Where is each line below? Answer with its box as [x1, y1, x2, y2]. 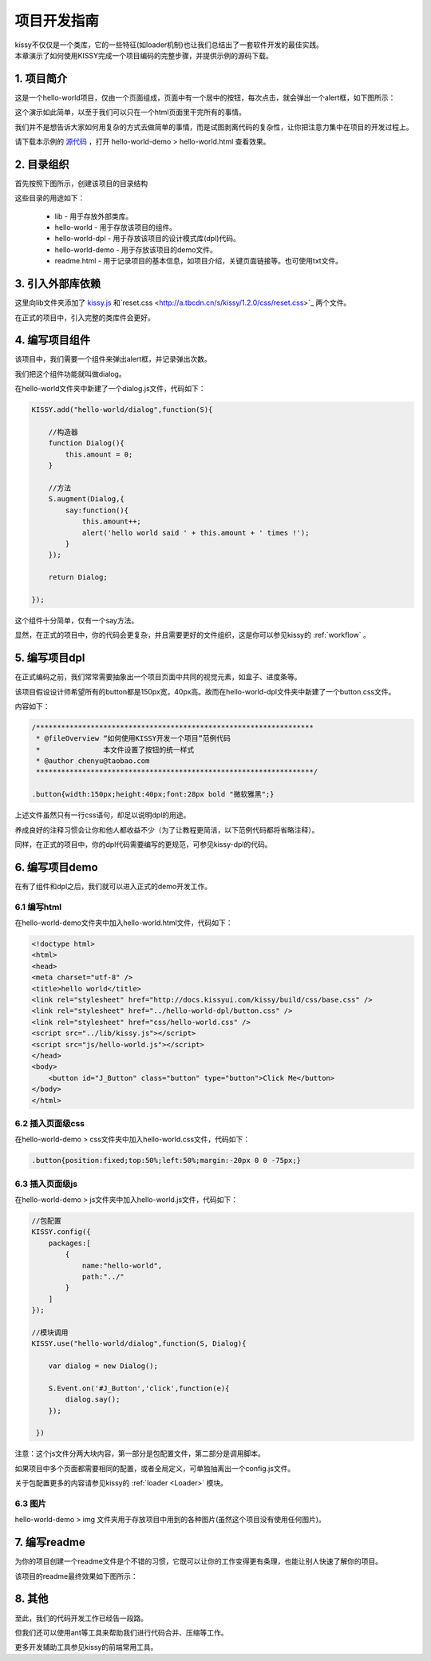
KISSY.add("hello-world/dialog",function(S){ [31, 405, 213, 414]
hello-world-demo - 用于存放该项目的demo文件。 [54, 244, 217, 255]
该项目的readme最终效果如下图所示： [14, 1571, 139, 1580]
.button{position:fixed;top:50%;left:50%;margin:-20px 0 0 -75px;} [31, 1156, 302, 1165]
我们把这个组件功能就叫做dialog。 [14, 369, 127, 378]
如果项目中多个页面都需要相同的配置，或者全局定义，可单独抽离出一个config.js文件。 [14, 1463, 295, 1473]
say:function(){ [65, 505, 129, 515]
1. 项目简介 [14, 72, 68, 85]
